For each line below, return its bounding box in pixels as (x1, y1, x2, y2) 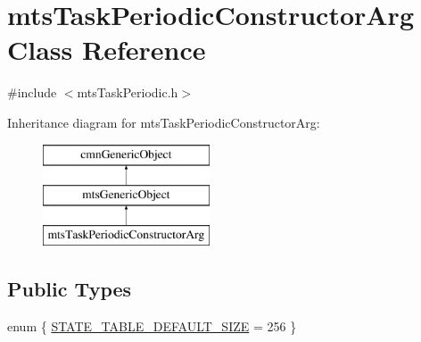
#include (7, 83, 57, 102)
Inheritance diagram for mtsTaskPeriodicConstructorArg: (7, 113, 320, 131)
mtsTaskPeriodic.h (77, 83, 178, 102)
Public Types (7, 274, 132, 302)
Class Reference (7, 31, 206, 68)
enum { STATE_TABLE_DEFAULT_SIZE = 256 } (7, 316, 297, 335)
